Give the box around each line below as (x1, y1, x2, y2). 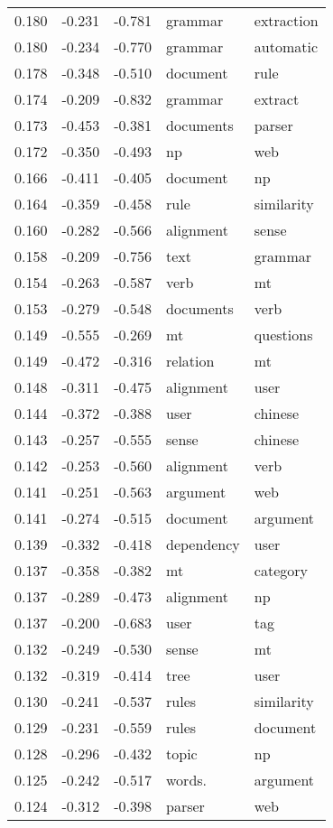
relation (166, 350, 215, 371)
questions (254, 324, 313, 345)
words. (166, 769, 208, 790)
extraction (254, 10, 319, 31)
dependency (166, 534, 240, 554)
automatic (254, 36, 319, 57)
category (254, 560, 308, 581)
